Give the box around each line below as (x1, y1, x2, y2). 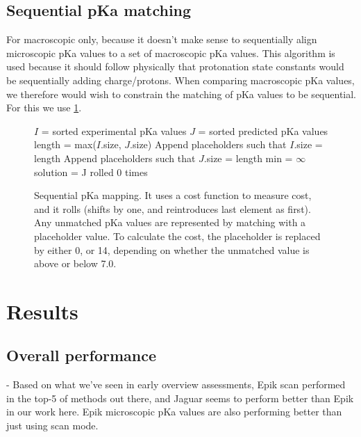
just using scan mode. (6, 418, 99, 433)
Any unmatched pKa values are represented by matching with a (34, 215, 306, 230)
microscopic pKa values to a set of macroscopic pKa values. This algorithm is (6, 45, 335, 60)
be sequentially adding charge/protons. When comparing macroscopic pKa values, (6, 72, 355, 87)
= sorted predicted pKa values (198, 123, 328, 138)
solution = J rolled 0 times (34, 164, 148, 179)
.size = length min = (203, 150, 293, 165)
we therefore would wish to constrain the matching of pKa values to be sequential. (6, 86, 357, 101)
